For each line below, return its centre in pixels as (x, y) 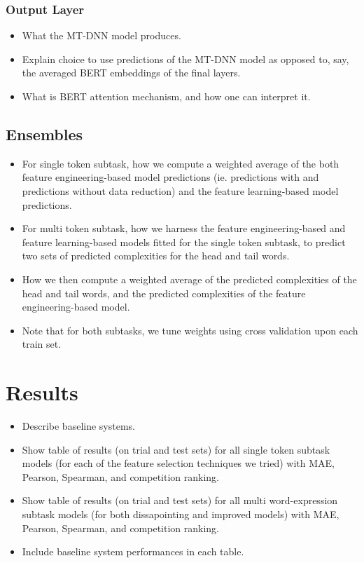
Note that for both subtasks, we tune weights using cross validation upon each (190, 330)
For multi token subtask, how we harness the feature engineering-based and (184, 228)
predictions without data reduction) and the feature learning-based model (180, 190)
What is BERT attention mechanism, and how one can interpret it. (166, 96)
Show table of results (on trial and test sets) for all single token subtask (176, 449)
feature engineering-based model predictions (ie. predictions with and (170, 177)
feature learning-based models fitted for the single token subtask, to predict (184, 242)
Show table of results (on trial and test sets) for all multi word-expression (180, 500)
